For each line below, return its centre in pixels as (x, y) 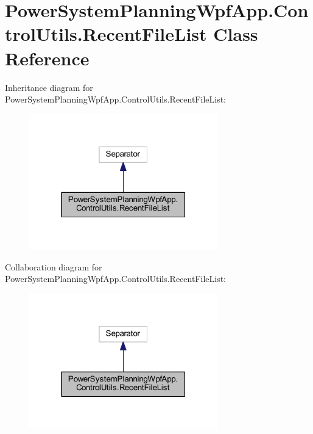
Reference (47, 58)
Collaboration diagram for (54, 266)
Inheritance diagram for (49, 87)
